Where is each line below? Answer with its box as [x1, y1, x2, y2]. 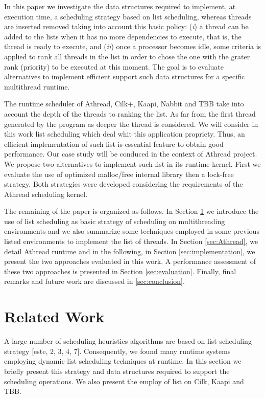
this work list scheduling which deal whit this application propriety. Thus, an [4, 128, 245, 139]
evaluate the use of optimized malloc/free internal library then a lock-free [4, 168, 234, 179]
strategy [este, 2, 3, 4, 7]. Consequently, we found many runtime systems [4, 345, 231, 356]
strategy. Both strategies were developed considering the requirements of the [4, 179, 243, 189]
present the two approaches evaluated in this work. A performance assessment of [4, 256, 256, 267]
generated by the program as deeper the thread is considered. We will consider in [4, 118, 258, 129]
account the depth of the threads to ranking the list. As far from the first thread [4, 108, 256, 119]
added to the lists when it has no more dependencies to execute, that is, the [4, 31, 242, 41]
